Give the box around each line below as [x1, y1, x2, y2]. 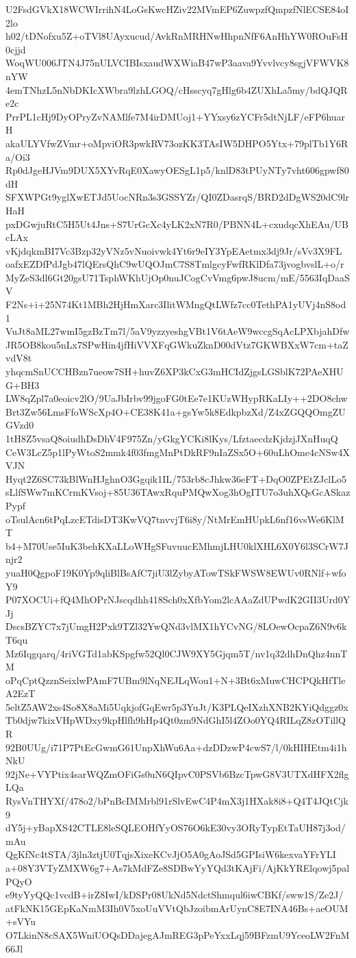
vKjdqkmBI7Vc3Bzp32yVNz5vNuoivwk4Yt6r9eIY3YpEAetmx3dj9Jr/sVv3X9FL [5, 243, 342, 257]
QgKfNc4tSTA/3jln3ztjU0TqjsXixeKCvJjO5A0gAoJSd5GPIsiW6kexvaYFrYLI [5, 847, 336, 861]
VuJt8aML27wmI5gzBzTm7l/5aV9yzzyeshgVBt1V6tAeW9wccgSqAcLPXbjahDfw [5, 324, 350, 338]
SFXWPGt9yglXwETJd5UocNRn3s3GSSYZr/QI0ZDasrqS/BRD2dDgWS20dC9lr [5, 190, 349, 204]
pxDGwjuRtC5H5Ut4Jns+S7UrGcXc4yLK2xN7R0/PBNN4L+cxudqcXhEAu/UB [5, 216, 348, 231]
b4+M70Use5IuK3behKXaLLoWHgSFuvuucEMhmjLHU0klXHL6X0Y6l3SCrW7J [5, 538, 348, 553]
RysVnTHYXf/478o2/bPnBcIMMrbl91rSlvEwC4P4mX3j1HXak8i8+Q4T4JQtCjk [5, 794, 348, 808]
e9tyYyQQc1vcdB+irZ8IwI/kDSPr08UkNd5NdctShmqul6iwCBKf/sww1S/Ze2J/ [5, 887, 344, 902]
